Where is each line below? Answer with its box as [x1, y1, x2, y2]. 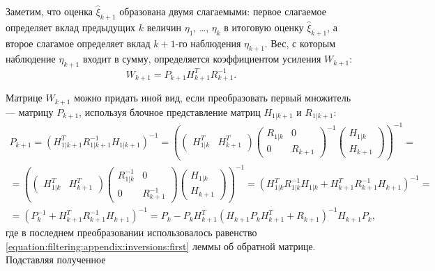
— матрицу [6, 104, 54, 119]
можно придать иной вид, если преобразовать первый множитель [74, 90, 351, 105]
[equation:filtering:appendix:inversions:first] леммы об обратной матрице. [6, 238, 316, 253]
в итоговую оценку [224, 19, 304, 34]
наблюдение [6, 51, 56, 66]
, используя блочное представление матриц [79, 104, 261, 119]
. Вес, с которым [264, 35, 336, 50]
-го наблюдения [175, 35, 241, 50]
